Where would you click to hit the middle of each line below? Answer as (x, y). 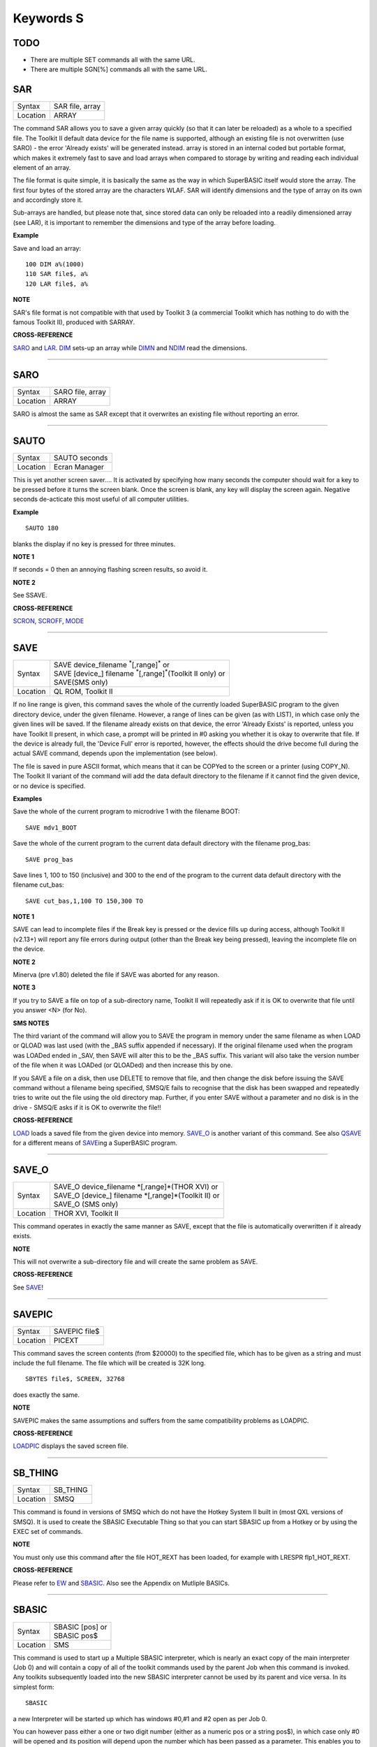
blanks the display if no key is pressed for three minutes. (94, 544)
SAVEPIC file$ (77, 1331)
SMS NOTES (31, 1023)
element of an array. (42, 167)
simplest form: (34, 1687)
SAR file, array (77, 106)
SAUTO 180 (42, 528)
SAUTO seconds (81, 458)
